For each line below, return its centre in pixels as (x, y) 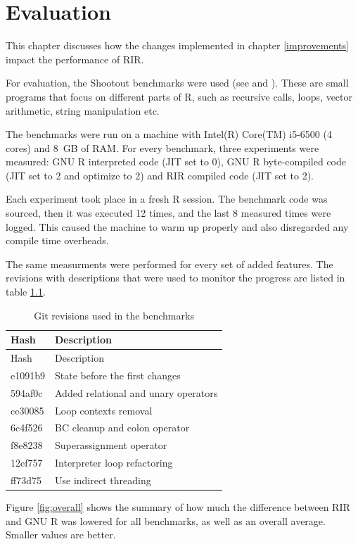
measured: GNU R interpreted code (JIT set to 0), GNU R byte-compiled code (176, 162)
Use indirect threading (103, 480)
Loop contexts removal (104, 410)
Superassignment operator (111, 445)
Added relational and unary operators (136, 392)
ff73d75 (26, 480)
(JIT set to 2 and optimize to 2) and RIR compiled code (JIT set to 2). (160, 175)
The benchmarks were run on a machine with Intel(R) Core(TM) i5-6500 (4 (169, 134)
